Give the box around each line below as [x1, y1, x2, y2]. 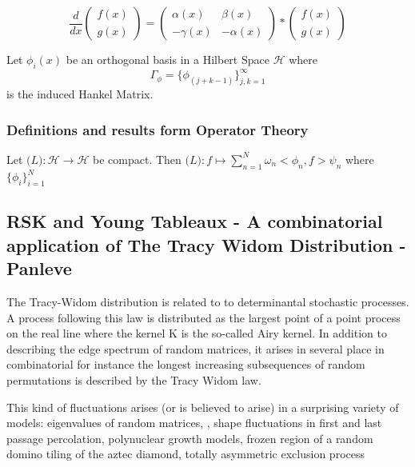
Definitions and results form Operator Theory [6, 119, 309, 139]
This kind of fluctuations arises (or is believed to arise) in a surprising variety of [6, 398, 399, 415]
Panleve [6, 256, 72, 281]
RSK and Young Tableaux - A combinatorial [6, 209, 383, 233]
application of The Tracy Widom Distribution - [6, 232, 406, 257]
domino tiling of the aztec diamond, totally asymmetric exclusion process [6, 445, 365, 462]
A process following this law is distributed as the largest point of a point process [6, 309, 401, 325]
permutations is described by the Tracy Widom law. [6, 372, 261, 389]
